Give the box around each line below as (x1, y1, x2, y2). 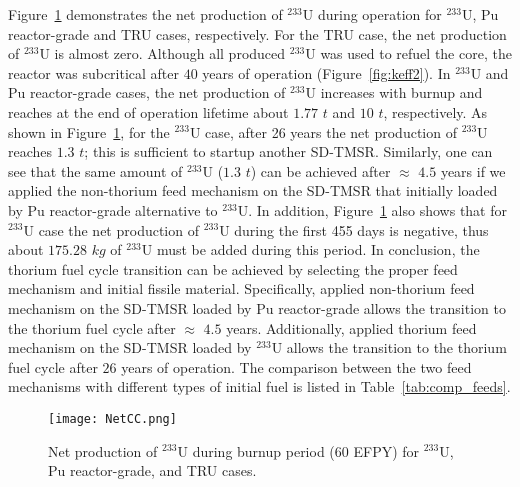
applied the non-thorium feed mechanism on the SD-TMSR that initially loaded (8, 180, 498, 201)
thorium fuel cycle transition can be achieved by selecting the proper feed (8, 258, 458, 279)
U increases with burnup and (305, 82, 483, 103)
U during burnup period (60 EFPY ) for (177, 440, 420, 461)
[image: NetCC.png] (48, 411, 177, 426)
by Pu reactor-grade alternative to (8, 199, 218, 220)
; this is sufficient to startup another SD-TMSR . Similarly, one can (84, 141, 493, 162)
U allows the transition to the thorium (271, 337, 507, 358)
